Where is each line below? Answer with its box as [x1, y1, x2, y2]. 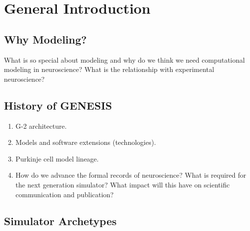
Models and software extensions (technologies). [15, 137, 156, 147]
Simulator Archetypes [4, 213, 117, 228]
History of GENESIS [4, 97, 112, 113]
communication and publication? [15, 189, 114, 199]
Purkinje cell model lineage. [15, 153, 99, 163]
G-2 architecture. [15, 120, 67, 131]
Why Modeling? [4, 31, 87, 46]
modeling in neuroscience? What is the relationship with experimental [4, 64, 214, 74]
